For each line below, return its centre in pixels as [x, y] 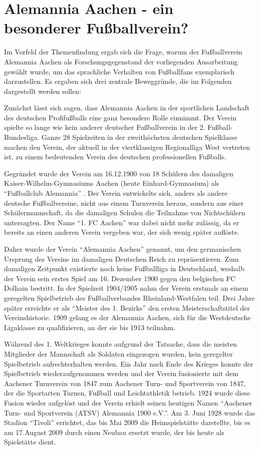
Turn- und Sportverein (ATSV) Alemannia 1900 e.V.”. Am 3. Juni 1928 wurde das [130, 412]
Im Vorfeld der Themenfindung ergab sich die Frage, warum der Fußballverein [123, 52]
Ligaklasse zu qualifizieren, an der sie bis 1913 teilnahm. [90, 327]
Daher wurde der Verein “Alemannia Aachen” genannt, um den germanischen [123, 249]
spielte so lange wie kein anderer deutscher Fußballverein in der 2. [105, 127]
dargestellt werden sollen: [43, 91]
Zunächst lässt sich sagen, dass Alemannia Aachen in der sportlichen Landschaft [127, 108]
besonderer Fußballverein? [96, 28]
